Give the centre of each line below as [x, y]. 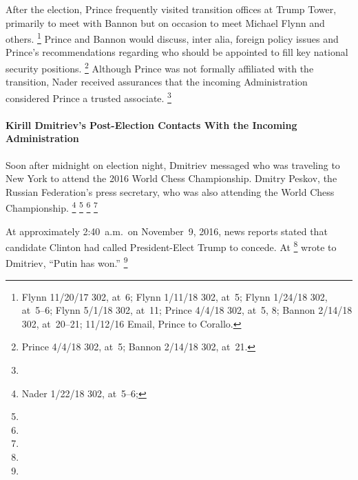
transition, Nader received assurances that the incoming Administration [157, 82]
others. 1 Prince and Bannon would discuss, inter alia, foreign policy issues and [172, 38]
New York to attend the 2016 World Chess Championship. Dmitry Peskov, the [171, 178]
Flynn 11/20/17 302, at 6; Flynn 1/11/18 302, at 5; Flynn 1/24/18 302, [175, 296]
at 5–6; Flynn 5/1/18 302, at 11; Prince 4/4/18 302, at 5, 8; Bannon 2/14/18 [187, 310]
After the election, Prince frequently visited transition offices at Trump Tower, [171, 9]
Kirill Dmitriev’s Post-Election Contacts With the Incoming [151, 124]
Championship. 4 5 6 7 [52, 207]
